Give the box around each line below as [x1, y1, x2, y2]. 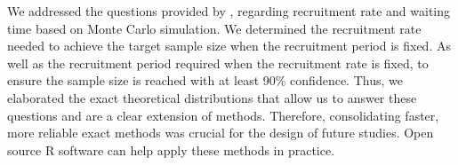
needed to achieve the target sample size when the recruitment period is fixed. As [7, 36, 451, 55]
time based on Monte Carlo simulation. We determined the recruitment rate [7, 19, 422, 37]
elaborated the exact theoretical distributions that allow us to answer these [7, 88, 417, 106]
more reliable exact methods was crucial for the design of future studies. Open [7, 123, 434, 142]
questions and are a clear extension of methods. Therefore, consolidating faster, [7, 106, 439, 124]
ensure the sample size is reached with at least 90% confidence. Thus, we [7, 71, 403, 90]
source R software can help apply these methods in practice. [7, 140, 335, 159]
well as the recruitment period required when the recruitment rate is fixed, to [7, 53, 429, 72]
